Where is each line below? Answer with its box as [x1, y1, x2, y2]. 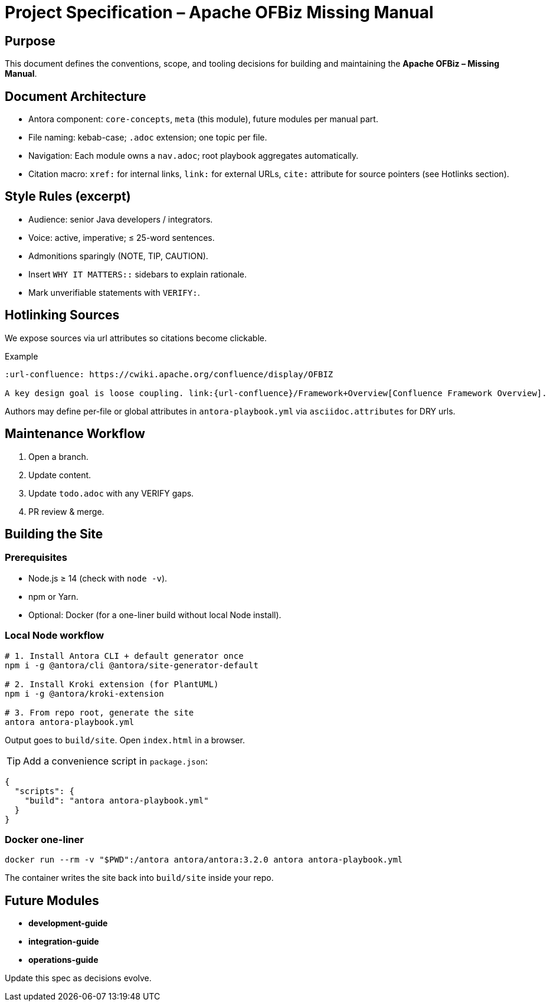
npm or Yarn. [28, 591, 78, 602]
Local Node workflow [5, 629, 104, 642]
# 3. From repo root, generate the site [5, 707, 194, 717]
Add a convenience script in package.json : [23, 754, 208, 767]
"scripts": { [14, 786, 75, 796]
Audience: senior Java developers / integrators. [28, 214, 213, 224]
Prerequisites [5, 551, 67, 564]
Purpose [5, 33, 55, 48]
